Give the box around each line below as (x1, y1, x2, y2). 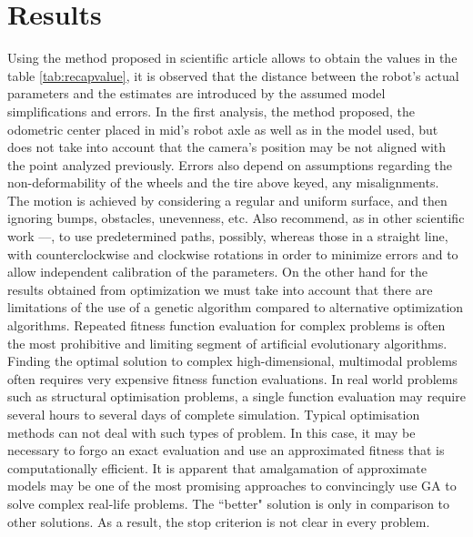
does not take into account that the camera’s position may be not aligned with (7, 137, 447, 157)
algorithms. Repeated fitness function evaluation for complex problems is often (7, 316, 446, 335)
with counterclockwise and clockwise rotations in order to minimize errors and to (7, 244, 458, 263)
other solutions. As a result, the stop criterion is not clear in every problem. (7, 512, 430, 531)
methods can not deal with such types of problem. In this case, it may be (7, 422, 416, 441)
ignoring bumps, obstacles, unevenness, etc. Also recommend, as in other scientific (7, 208, 465, 228)
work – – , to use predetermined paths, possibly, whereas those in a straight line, (7, 227, 448, 246)
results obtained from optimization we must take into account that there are (7, 279, 433, 299)
